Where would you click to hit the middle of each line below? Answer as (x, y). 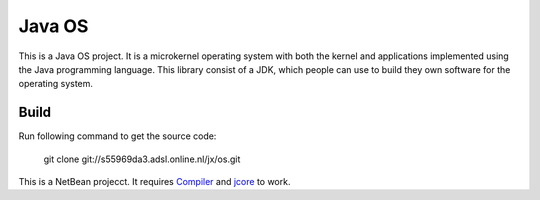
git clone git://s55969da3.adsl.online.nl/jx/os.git (142, 159)
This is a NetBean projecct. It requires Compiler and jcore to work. (154, 182)
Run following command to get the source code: (117, 136)
